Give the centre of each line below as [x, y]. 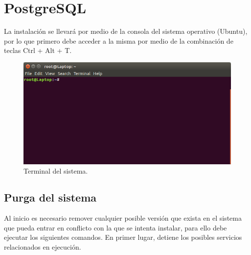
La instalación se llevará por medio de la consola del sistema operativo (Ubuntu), [126, 31]
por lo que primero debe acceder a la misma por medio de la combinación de [119, 40]
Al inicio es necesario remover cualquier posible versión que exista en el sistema [123, 218]
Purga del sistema [50, 197]
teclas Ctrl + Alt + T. [38, 50]
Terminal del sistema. [56, 171]
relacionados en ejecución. [43, 247]
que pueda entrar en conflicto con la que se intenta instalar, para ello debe [115, 227]
